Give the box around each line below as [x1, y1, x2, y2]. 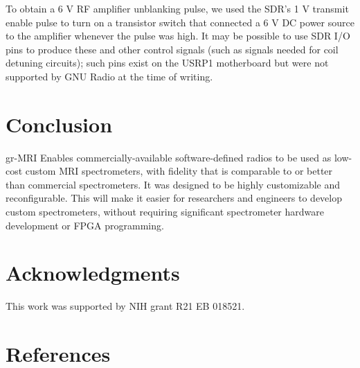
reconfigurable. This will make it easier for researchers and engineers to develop [6, 191, 342, 205]
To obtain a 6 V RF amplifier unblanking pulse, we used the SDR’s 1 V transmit [6, 1, 349, 15]
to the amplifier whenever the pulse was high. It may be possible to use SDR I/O [6, 28, 350, 43]
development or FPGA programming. [6, 218, 164, 232]
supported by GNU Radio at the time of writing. [6, 69, 213, 83]
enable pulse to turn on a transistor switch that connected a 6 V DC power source [6, 15, 354, 29]
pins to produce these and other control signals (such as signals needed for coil [6, 42, 339, 56]
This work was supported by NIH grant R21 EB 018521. [6, 299, 245, 313]
